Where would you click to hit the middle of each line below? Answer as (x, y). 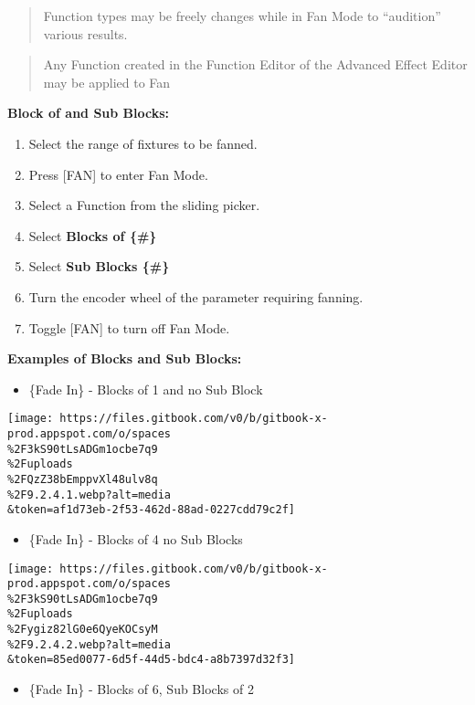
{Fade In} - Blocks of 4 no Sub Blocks (136, 538)
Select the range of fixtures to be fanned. (143, 143)
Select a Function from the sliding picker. (144, 205)
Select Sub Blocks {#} (99, 266)
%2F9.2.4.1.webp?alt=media (89, 495)
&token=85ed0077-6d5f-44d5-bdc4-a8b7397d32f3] (151, 660)
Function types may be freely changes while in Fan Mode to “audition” (242, 16)
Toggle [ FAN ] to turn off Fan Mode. (129, 327)
